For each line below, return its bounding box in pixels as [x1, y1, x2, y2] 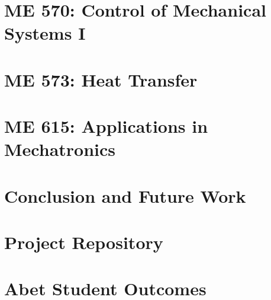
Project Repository [4, 230, 163, 254]
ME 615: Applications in [4, 114, 208, 138]
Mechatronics [4, 137, 116, 161]
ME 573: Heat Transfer [4, 67, 198, 91]
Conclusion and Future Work [4, 183, 246, 208]
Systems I [4, 21, 86, 45]
